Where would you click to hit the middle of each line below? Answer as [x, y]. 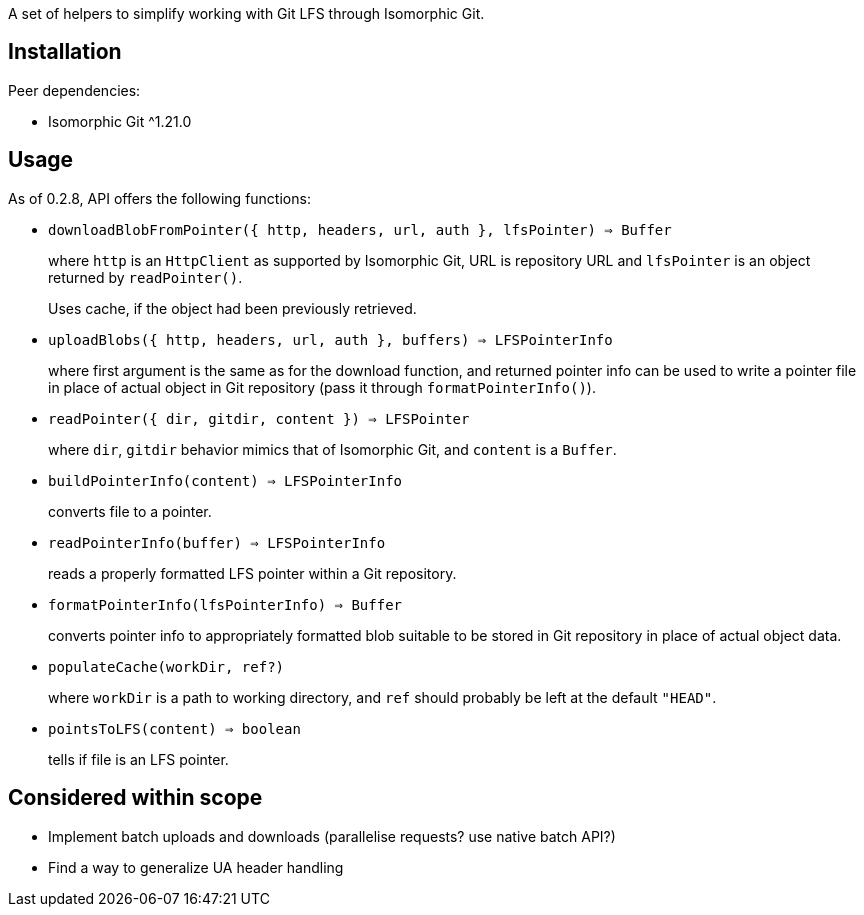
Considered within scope [135, 798]
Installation [65, 52]
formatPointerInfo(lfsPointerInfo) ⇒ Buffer [225, 604]
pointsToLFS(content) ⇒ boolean [174, 728]
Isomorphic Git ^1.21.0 [120, 121]
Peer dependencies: [74, 90]
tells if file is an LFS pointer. [138, 759]
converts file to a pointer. [130, 511]
